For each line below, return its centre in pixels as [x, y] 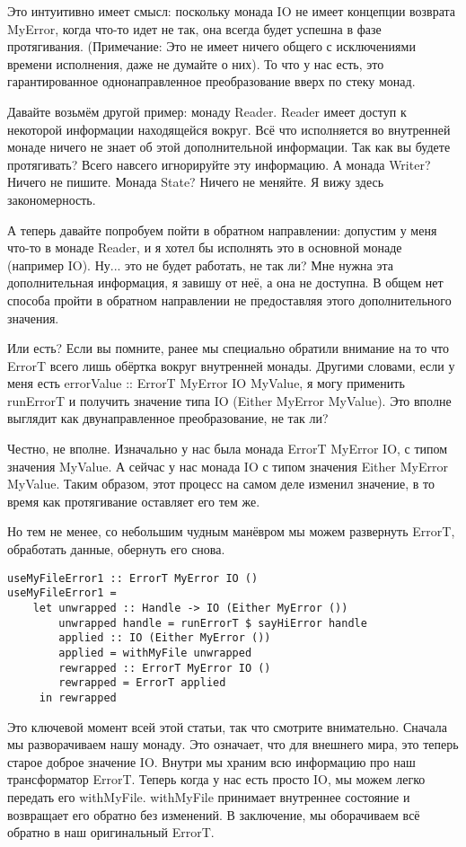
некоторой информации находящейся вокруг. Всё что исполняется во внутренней [229, 129]
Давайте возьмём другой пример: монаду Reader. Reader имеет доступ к [207, 111]
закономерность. [52, 199]
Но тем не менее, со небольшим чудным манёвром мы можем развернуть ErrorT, [231, 531]
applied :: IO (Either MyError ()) [165, 638]
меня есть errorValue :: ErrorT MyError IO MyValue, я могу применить [206, 383]
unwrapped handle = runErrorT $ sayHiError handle [213, 623]
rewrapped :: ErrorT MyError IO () [165, 668]
